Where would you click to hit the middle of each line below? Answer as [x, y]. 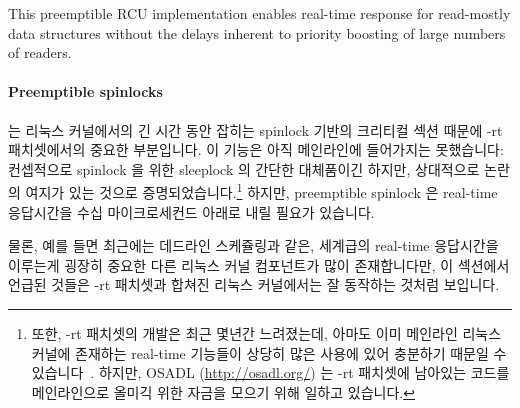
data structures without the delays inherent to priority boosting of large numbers [257, 32]
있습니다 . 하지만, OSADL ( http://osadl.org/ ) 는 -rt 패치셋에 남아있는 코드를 [270, 372]
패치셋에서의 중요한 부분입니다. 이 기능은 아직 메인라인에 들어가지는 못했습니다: [256, 149]
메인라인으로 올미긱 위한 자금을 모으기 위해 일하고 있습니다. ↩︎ [223, 391]
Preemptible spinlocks [85, 91]
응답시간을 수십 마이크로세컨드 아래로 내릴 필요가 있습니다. [191, 211]
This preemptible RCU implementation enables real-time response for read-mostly [259, 13]
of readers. [40, 52]
